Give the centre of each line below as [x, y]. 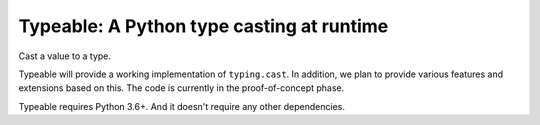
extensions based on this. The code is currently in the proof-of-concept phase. [181, 88]
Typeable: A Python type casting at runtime [203, 26]
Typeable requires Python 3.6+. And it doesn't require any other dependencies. [181, 106]
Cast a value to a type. [65, 56]
